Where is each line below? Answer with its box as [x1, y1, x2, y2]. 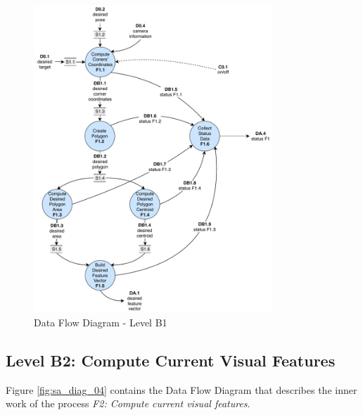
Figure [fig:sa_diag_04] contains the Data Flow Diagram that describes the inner [6, 382, 357, 397]
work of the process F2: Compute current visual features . [6, 396, 250, 411]
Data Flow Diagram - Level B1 [34, 314, 167, 329]
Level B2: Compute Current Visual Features [6, 349, 336, 371]
